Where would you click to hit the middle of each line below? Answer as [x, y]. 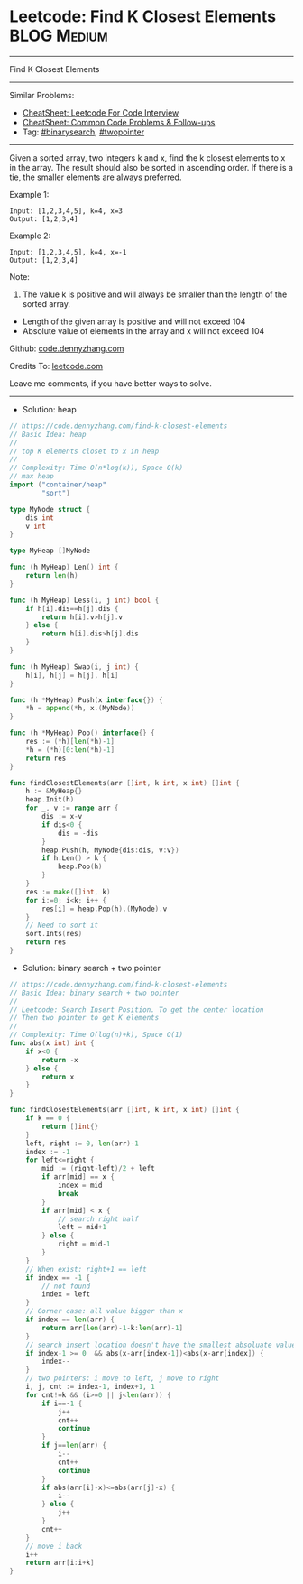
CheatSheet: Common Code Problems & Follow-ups [119, 122]
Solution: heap [49, 409]
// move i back [54, 1546]
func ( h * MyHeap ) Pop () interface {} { [82, 733]
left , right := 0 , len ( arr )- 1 [83, 1144]
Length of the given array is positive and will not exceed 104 [134, 321]
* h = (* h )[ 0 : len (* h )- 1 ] [70, 750]
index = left [66, 1294]
